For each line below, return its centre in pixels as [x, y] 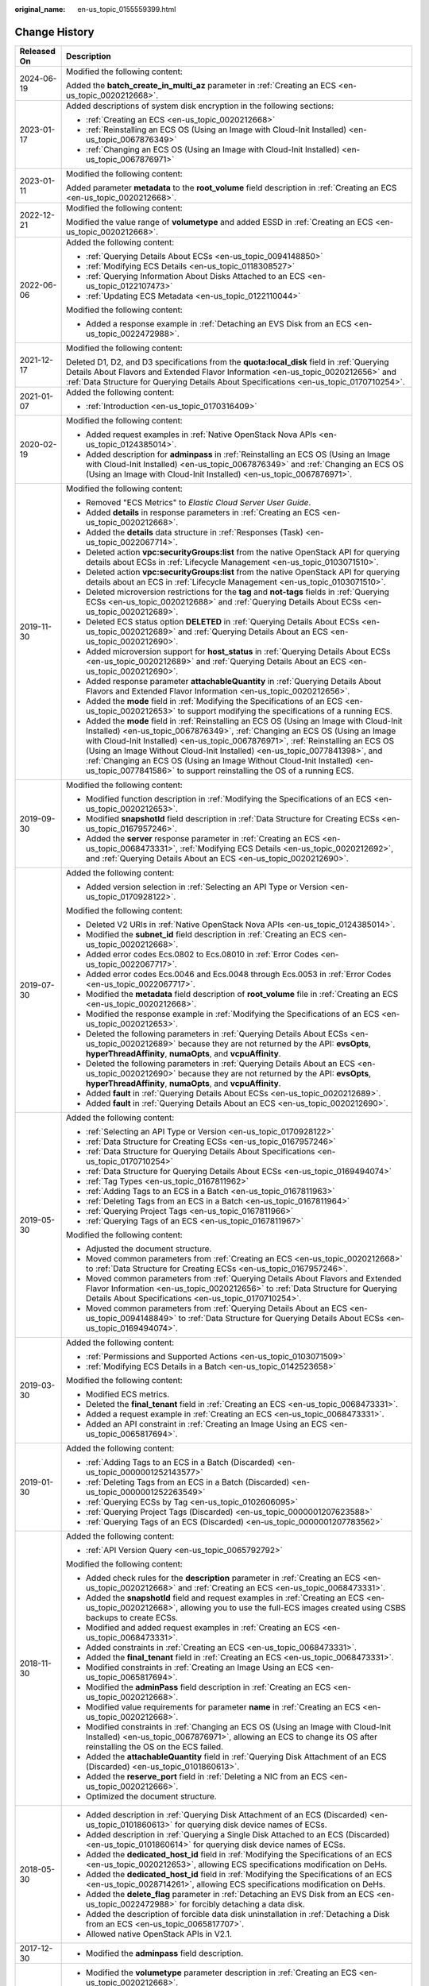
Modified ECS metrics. [128, 1394]
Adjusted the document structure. [149, 1249]
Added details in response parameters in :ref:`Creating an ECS [203, 512]
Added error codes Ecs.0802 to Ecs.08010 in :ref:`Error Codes [202, 954]
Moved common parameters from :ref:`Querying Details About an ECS [217, 1308]
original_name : [40, 9]
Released [37, 51]
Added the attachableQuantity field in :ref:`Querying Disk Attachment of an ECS [236, 1756]
